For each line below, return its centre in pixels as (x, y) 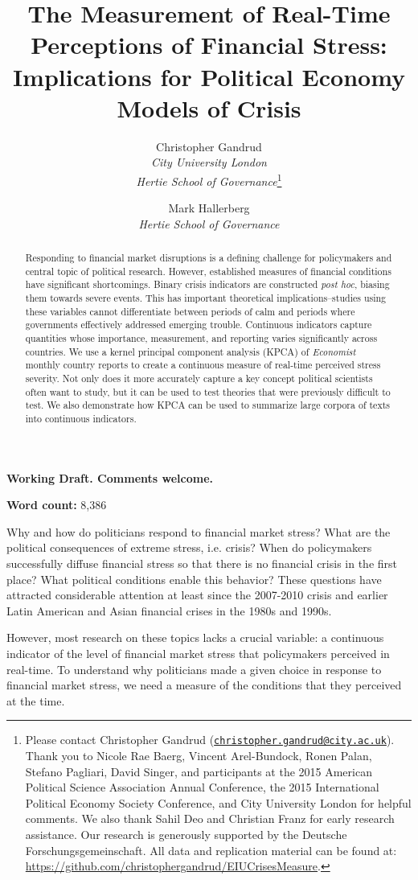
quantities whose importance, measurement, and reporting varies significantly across (201, 338)
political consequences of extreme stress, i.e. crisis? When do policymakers (189, 547)
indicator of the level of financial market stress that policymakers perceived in (198, 653)
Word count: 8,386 (57, 505)
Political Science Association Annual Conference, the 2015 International (202, 787)
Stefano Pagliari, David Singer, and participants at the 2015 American (199, 771)
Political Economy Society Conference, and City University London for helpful (218, 802)
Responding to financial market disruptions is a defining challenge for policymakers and (209, 258)
